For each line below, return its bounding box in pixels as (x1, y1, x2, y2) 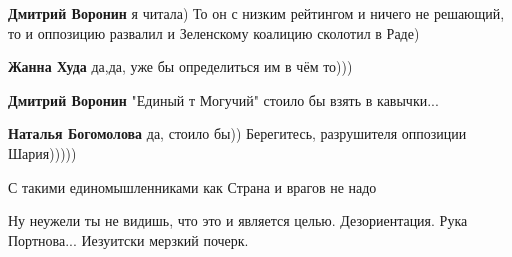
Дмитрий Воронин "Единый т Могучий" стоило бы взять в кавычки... (8, 89, 439, 110)
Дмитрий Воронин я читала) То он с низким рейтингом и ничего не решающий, (8, 3, 505, 23)
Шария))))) (8, 142, 77, 163)
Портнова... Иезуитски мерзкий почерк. (8, 229, 249, 250)
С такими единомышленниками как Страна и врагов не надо (8, 176, 377, 197)
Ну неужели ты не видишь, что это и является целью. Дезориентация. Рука (8, 210, 468, 231)
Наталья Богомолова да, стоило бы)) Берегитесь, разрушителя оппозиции (8, 123, 467, 144)
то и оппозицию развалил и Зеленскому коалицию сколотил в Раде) (8, 22, 420, 43)
